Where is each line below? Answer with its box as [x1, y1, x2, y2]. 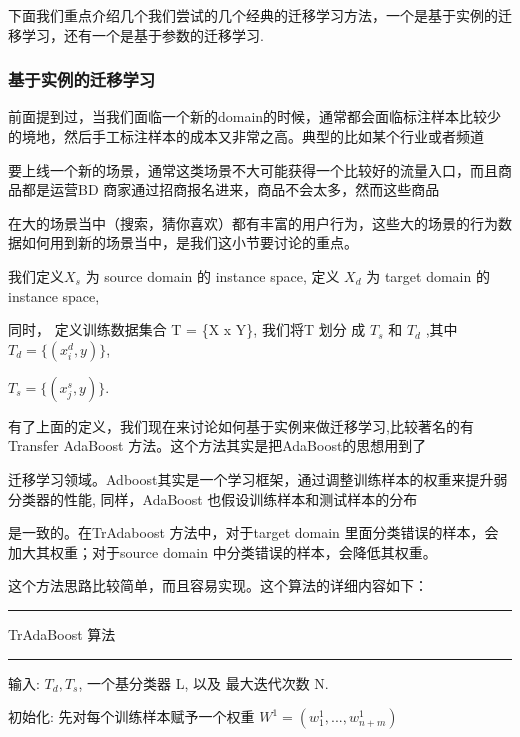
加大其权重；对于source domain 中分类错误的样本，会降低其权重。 [8, 541, 437, 562]
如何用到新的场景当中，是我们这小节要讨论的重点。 [21, 232, 358, 253]
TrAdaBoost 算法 [8, 623, 116, 644]
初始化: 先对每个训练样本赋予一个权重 [8, 706, 255, 727]
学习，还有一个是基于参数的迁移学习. [21, 24, 264, 45]
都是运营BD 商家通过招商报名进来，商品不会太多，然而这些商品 [21, 179, 440, 200]
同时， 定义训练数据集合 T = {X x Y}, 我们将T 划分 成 [8, 319, 366, 340]
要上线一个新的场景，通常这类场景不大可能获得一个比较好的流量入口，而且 [8, 159, 498, 180]
